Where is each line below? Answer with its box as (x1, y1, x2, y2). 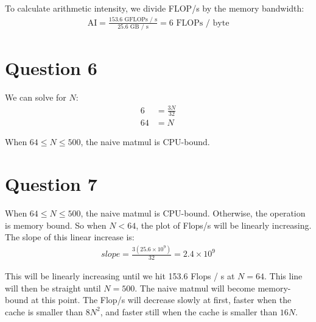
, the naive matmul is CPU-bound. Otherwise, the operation (80, 207, 306, 220)
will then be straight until (5, 281, 101, 294)
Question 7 (5, 171, 97, 196)
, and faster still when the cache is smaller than (100, 305, 278, 318)
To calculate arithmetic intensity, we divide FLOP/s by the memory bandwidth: (5, 2, 304, 14)
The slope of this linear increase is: (5, 231, 135, 243)
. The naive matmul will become (135, 281, 255, 294)
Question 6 (5, 55, 97, 80)
